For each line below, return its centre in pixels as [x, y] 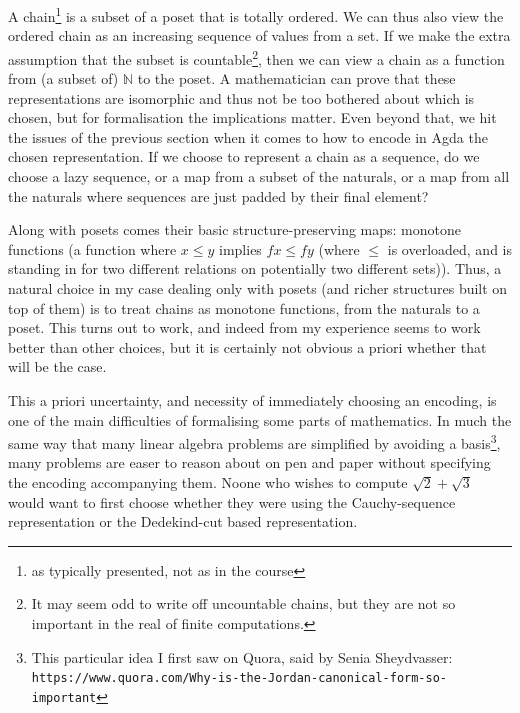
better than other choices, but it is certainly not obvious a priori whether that [247, 346]
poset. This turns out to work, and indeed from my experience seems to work [244, 327]
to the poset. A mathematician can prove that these [296, 78]
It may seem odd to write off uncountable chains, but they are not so [243, 603]
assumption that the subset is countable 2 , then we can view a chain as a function [256, 57]
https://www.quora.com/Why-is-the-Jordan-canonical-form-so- [239, 678]
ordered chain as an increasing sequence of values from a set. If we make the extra [259, 35]
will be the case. [57, 366]
